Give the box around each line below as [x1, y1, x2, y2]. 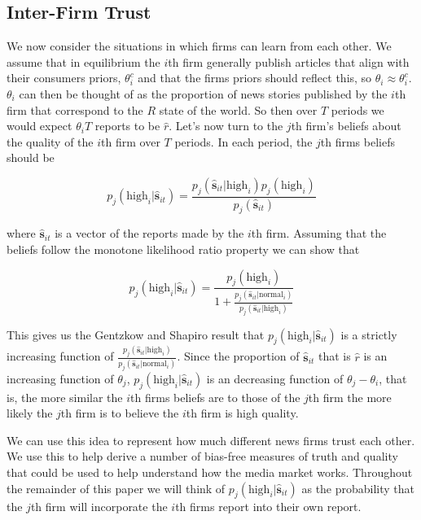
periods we [331, 101, 384, 118]
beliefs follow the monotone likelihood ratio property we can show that [7, 241, 360, 258]
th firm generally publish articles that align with [168, 53, 410, 70]
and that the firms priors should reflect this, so [138, 69, 372, 86]
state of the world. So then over [159, 101, 318, 118]
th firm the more [308, 388, 392, 405]
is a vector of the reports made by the [55, 225, 244, 242]
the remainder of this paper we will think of [7, 479, 226, 496]
